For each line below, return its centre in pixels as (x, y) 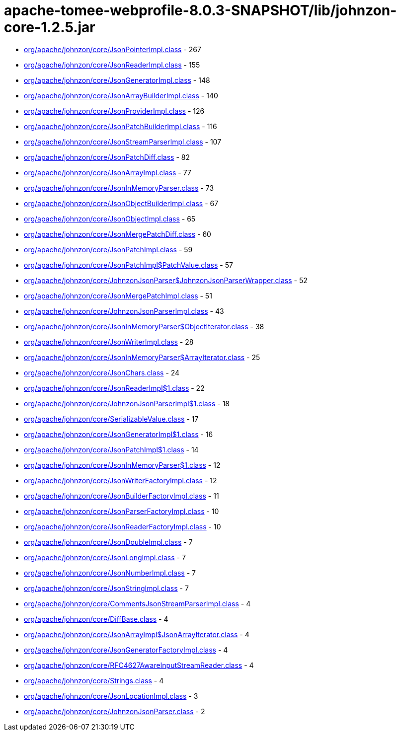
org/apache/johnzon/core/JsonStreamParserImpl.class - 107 (123, 142)
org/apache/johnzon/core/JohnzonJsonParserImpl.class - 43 (124, 311)
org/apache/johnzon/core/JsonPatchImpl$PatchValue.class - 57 (128, 265)
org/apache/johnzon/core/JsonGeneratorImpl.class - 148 (117, 80)
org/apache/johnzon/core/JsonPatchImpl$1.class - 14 (111, 449)
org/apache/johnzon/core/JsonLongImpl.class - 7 (105, 557)
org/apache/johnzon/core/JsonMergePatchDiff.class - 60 (118, 234)
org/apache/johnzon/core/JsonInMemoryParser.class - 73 (119, 188)
